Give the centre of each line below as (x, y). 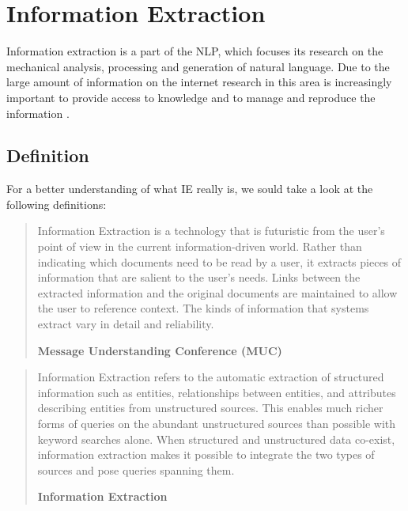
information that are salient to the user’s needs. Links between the (199, 277)
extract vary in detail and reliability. (126, 324)
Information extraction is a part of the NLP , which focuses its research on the (195, 51)
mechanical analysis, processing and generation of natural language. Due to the (198, 66)
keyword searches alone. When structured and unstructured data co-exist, (216, 439)
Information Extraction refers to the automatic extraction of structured (211, 377)
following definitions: (57, 204)
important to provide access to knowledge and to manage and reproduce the (191, 97)
